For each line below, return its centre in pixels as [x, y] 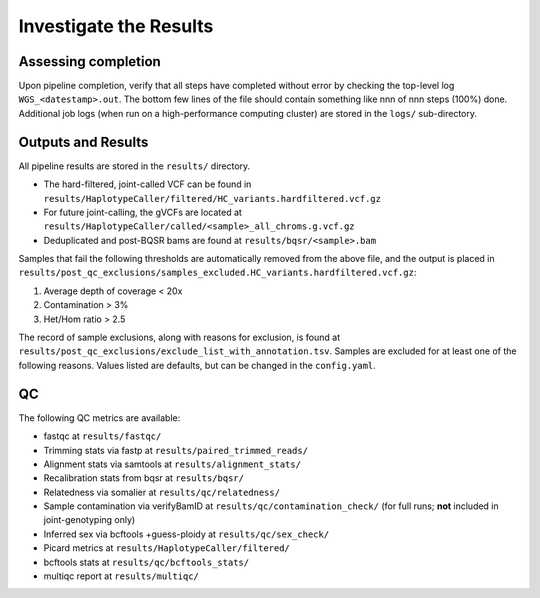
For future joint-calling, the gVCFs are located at [142, 212]
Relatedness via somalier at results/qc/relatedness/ [161, 492]
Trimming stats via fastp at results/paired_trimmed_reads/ [176, 450]
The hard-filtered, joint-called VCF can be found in [147, 184]
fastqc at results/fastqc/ [102, 436]
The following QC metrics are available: [99, 417]
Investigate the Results [116, 26]
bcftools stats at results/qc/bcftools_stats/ [146, 562]
